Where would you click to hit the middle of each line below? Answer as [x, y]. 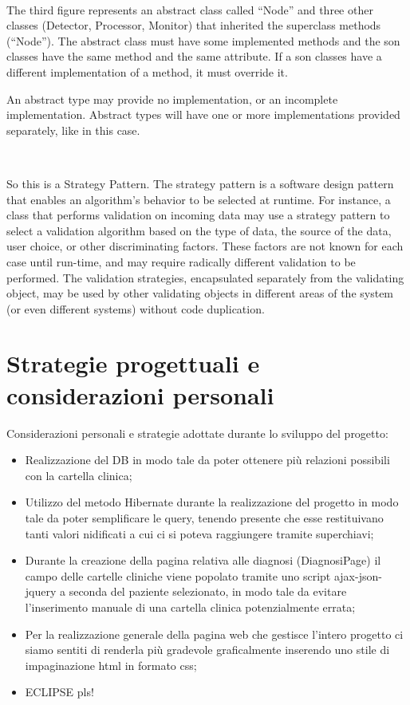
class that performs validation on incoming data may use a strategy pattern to [198, 215]
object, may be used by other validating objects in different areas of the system [200, 293]
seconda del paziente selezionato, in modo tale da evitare [208, 591]
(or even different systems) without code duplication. [136, 308]
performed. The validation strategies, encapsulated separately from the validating [205, 277]
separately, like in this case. [73, 130]
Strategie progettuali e [133, 363]
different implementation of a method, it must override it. [147, 71]
